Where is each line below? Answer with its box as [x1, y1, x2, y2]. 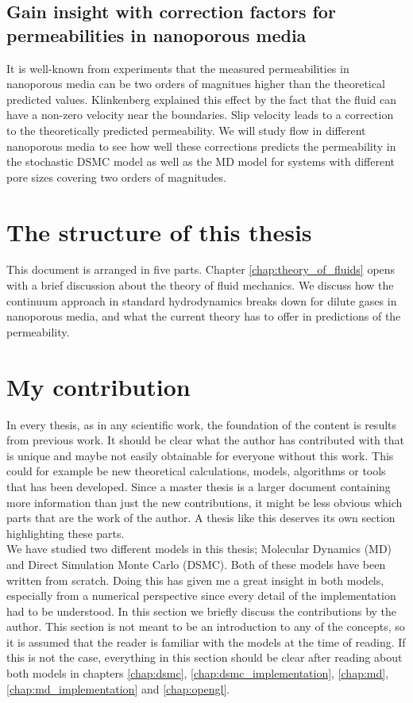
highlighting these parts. [6, 524, 125, 541]
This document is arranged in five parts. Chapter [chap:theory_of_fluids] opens [6, 261, 396, 278]
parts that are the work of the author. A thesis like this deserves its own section [6, 509, 396, 526]
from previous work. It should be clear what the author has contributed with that [6, 432, 405, 448]
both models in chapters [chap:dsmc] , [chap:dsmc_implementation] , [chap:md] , [6, 665, 389, 682]
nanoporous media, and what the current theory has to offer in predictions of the [6, 308, 401, 325]
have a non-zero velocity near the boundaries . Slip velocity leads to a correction [6, 106, 394, 123]
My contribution [6, 370, 191, 402]
